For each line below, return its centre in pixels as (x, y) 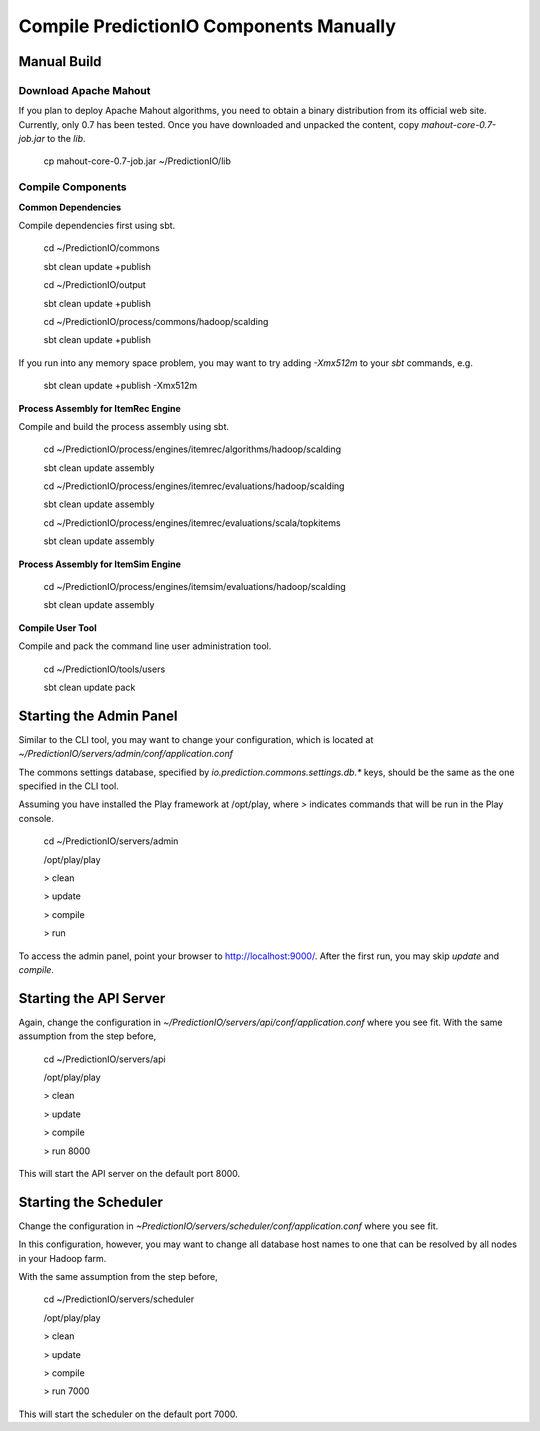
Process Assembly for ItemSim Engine (100, 564)
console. (36, 818)
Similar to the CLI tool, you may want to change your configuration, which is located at (196, 739)
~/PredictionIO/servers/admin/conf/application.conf (126, 754)
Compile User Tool (57, 627)
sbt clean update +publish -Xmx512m (120, 386)
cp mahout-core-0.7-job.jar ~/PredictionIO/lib (137, 161)
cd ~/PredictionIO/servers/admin (111, 841)
